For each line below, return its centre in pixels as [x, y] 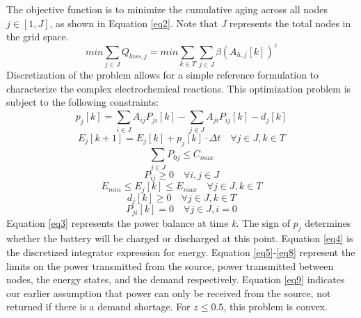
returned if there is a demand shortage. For [98, 307]
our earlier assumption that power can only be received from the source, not [169, 293]
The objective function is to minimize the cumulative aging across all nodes [167, 9]
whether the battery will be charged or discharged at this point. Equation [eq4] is [180, 238]
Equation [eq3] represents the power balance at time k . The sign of [148, 222]
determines [328, 222]
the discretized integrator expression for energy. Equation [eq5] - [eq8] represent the [181, 252]
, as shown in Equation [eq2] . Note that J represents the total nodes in [200, 23]
